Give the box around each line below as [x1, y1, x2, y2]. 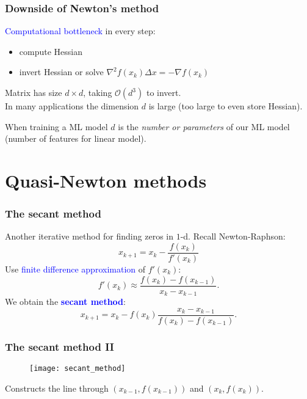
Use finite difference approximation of [5, 263, 146, 276]
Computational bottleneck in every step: [5, 24, 156, 37]
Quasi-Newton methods [5, 167, 207, 192]
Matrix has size [5, 86, 62, 98]
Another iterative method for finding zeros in [5, 230, 173, 243]
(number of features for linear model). [5, 132, 146, 145]
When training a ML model [5, 120, 108, 133]
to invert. [146, 86, 181, 98]
